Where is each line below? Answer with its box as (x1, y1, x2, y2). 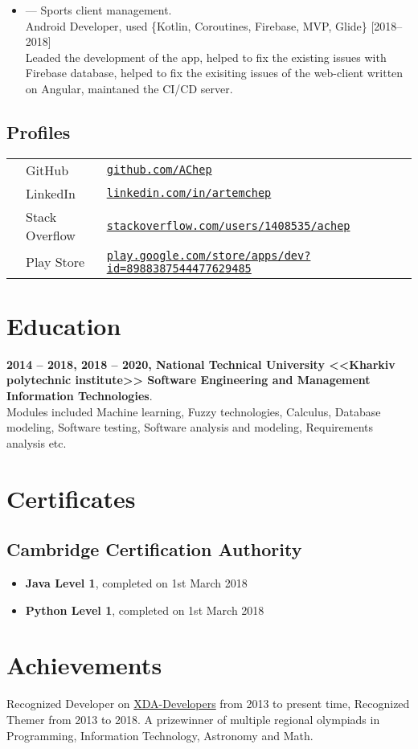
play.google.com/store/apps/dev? (106, 248, 311, 262)
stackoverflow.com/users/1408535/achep (106, 219, 350, 232)
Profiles (6, 119, 71, 144)
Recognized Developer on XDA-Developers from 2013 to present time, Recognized (6, 695, 410, 712)
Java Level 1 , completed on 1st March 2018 (25, 575, 248, 591)
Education (6, 309, 121, 342)
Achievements (6, 649, 162, 681)
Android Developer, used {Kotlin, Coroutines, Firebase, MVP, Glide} (25, 17, 367, 34)
